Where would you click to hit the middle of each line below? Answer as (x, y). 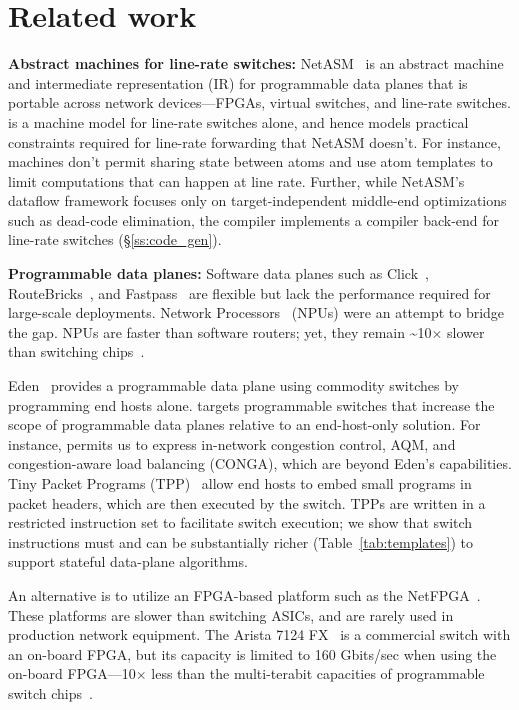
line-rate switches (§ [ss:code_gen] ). (115, 239)
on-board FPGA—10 (72, 673)
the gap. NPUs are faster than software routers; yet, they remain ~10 (220, 331)
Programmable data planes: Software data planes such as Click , (218, 273)
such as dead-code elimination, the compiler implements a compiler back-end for (254, 219)
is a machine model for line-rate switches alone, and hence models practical (238, 121)
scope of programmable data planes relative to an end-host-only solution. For (244, 424)
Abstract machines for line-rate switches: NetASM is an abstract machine (256, 63)
